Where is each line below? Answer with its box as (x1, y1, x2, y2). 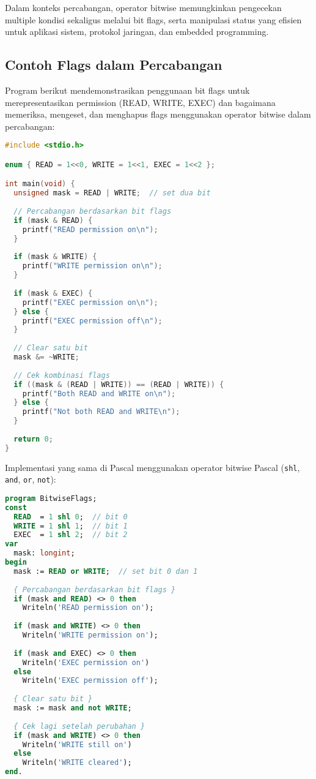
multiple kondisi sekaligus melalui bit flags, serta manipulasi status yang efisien (5, 13, 302, 26)
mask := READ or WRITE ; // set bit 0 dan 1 (13, 566, 198, 576)
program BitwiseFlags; (5, 494, 97, 503)
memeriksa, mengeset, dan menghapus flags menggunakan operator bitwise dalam (5, 108, 311, 121)
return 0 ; (13, 434, 53, 443)
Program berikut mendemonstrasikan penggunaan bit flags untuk (5, 83, 250, 96)
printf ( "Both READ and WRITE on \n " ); (22, 389, 176, 398)
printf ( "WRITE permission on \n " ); (22, 262, 163, 271)
